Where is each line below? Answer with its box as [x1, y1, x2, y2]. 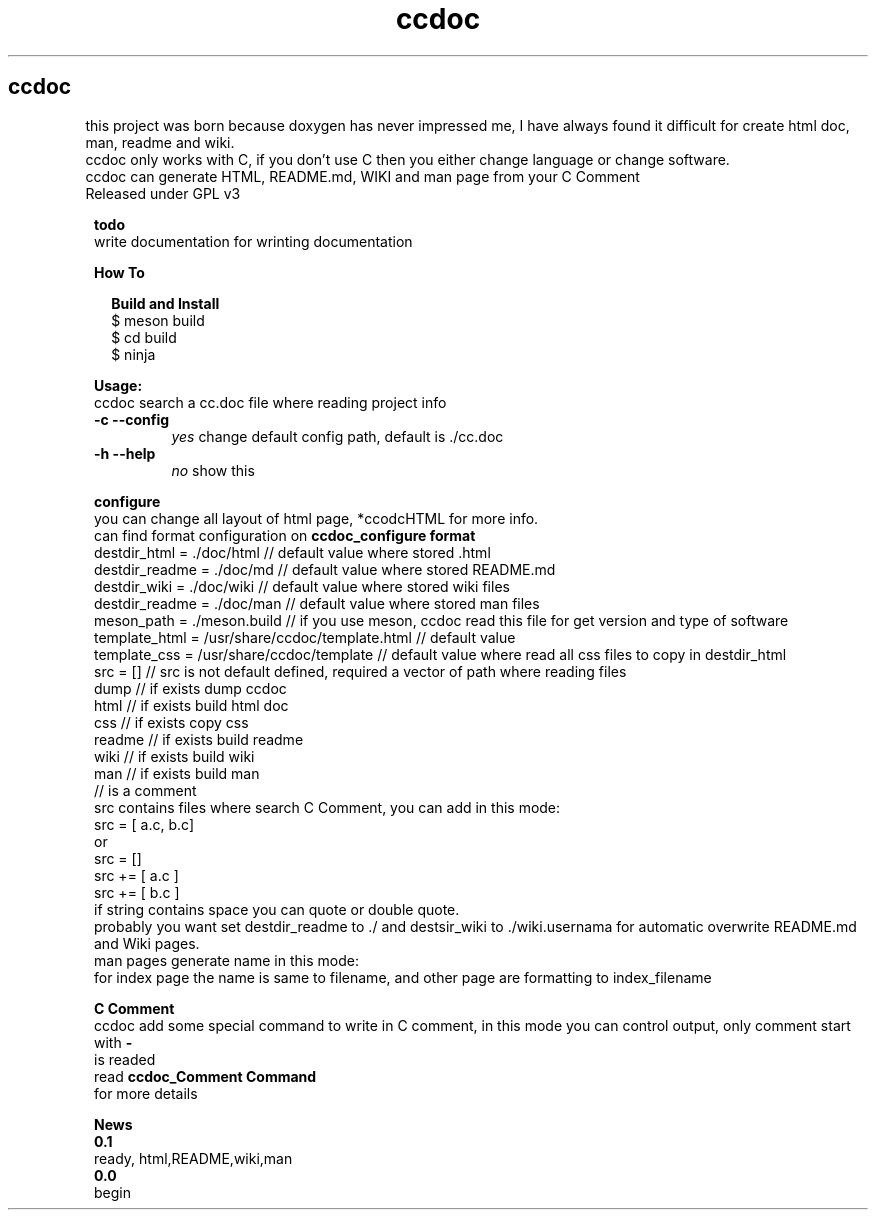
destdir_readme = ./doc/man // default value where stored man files [94, 594, 540, 612]
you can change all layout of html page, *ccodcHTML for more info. [94, 509, 539, 527]
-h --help [94, 444, 156, 462]
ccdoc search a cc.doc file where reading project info [94, 393, 447, 411]
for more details [94, 1084, 198, 1102]
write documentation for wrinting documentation [94, 232, 413, 250]
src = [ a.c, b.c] [94, 815, 195, 833]
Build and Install [111, 294, 220, 312]
